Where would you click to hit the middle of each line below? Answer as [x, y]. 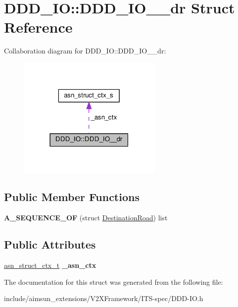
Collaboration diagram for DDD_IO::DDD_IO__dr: [85, 51]
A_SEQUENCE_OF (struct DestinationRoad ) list [86, 218]
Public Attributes [50, 244]
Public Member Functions [72, 197]
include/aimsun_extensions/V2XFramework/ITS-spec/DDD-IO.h [104, 298]
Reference [38, 27]
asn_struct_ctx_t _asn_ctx [50, 265]
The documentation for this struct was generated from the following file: [114, 281]
